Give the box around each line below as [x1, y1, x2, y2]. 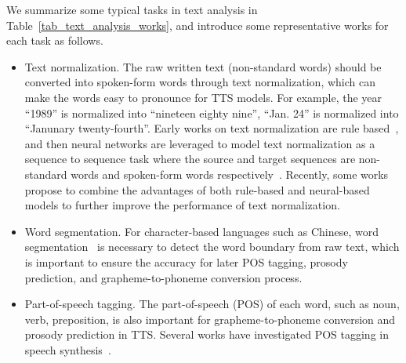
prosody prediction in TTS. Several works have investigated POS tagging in [24, 326, 389, 343]
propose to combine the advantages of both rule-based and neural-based [24, 181, 370, 198]
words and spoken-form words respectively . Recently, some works [71, 165, 389, 182]
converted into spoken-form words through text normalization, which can [24, 74, 375, 90]
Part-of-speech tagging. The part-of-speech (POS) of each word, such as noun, [24, 296, 400, 312]
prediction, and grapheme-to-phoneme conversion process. [24, 269, 303, 285]
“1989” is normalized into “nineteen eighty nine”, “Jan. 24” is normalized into [24, 104, 399, 121]
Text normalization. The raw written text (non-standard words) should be [24, 58, 382, 74]
